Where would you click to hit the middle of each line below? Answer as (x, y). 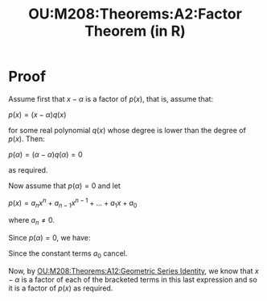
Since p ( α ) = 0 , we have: (49, 238)
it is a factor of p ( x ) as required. (61, 288)
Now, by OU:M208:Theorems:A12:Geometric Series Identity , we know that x (133, 270)
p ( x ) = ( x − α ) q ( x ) (37, 115)
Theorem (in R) (135, 31)
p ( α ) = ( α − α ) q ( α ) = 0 (45, 154)
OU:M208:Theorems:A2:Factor (135, 14)
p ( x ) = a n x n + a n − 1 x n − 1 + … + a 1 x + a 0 (73, 203)
